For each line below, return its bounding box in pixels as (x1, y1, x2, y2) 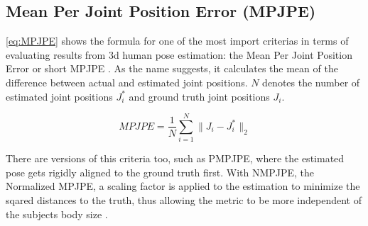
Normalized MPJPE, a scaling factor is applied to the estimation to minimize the (6, 179, 360, 193)
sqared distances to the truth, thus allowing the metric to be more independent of (6, 193, 362, 208)
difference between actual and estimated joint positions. (6, 74, 248, 89)
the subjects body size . (6, 206, 108, 221)
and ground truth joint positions (129, 89, 270, 103)
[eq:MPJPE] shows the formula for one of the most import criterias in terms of (6, 33, 349, 48)
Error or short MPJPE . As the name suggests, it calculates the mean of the (6, 61, 338, 76)
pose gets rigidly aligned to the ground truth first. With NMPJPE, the (6, 164, 315, 179)
